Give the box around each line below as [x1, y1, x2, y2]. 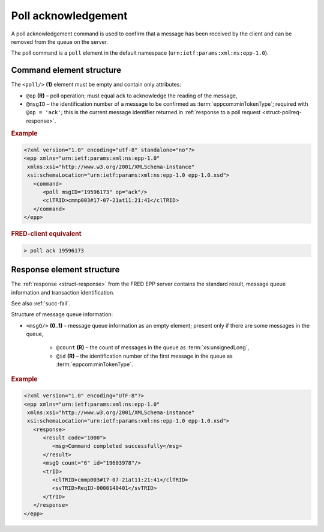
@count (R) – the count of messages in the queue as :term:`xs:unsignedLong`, [56, 344, 250, 351]
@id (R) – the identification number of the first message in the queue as [56, 352, 233, 359]
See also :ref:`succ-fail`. [11, 299, 71, 307]
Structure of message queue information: [11, 311, 113, 318]
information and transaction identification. [11, 289, 115, 296]
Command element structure [11, 65, 122, 75]
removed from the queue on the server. [11, 38, 108, 45]
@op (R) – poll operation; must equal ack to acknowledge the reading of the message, [26, 92, 238, 99]
